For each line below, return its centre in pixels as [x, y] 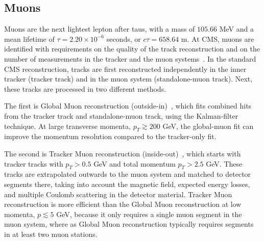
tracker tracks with [34, 163]
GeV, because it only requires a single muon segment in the [149, 214]
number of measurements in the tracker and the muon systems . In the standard [130, 58]
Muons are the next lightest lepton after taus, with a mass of [100, 29]
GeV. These [224, 163]
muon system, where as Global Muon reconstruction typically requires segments [129, 224]
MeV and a [236, 29]
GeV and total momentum [135, 163]
